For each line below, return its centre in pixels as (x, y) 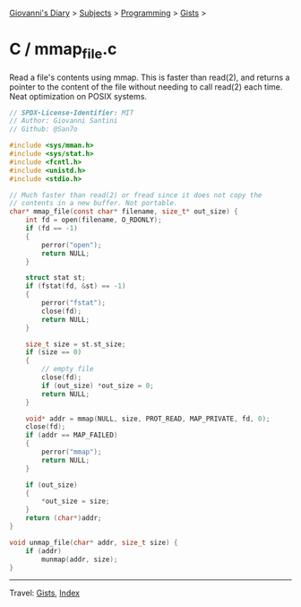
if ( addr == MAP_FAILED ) (72, 435)
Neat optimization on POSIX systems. (78, 96)
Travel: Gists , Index (45, 593)
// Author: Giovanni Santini (64, 121)
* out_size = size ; (76, 501)
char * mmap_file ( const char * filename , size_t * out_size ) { (124, 212)
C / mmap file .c (63, 51)
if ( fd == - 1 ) (52, 229)
